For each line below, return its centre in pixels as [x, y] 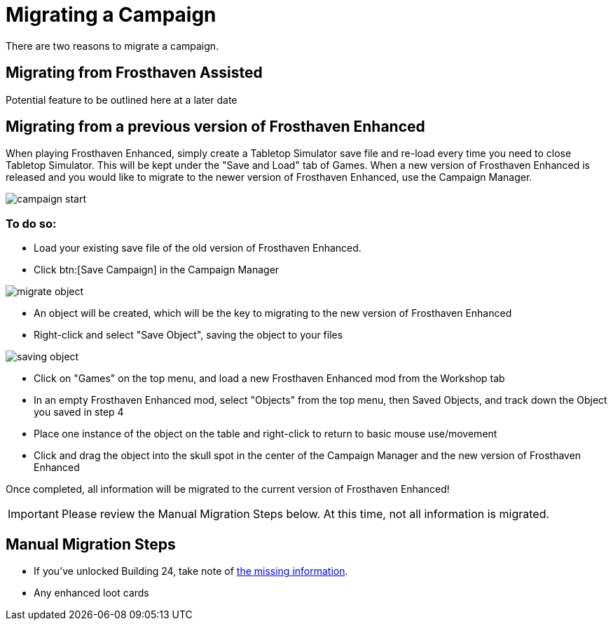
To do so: [31, 223]
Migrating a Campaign [111, 15]
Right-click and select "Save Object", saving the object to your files [188, 335]
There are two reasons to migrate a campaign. [112, 46]
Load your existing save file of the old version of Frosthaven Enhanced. [198, 248]
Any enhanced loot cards [91, 593]
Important [33, 514]
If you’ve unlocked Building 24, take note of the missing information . [191, 571]
